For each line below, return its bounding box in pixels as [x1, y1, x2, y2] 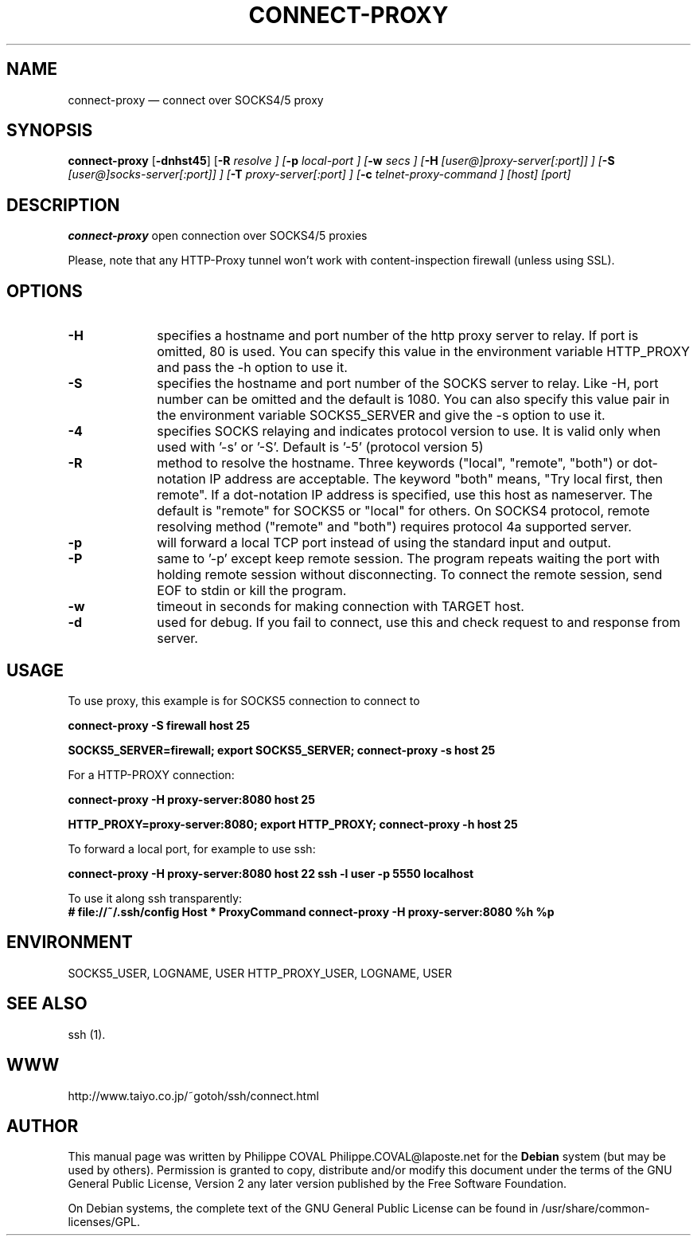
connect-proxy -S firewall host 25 [68, 718, 251, 732]
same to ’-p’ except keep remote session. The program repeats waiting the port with [157, 550, 660, 567]
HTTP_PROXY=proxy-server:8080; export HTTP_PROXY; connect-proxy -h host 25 [68, 817, 518, 831]
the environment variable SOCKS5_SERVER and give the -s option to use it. [157, 407, 605, 424]
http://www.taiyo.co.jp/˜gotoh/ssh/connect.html [68, 1088, 319, 1103]
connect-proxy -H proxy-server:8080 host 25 [68, 792, 315, 806]
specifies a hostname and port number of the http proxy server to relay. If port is [157, 327, 639, 344]
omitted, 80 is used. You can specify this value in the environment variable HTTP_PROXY [157, 343, 690, 360]
